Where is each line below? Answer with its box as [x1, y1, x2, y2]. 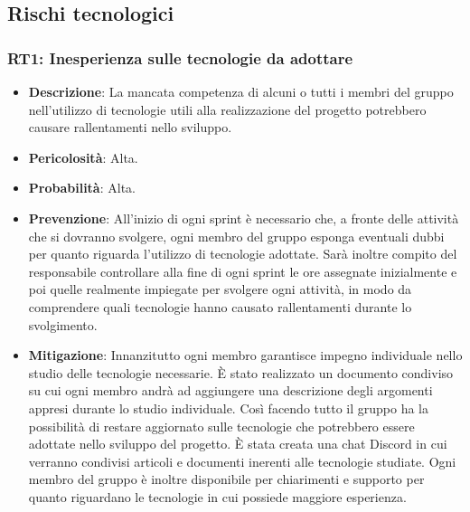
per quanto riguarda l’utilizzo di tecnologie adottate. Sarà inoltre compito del [28, 244, 457, 263]
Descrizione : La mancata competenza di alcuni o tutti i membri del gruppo [28, 82, 454, 100]
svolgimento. [28, 315, 98, 334]
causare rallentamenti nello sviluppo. [28, 118, 232, 137]
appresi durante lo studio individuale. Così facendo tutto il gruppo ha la [28, 398, 428, 417]
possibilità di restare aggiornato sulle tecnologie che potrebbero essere [28, 416, 415, 435]
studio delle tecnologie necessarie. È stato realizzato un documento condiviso [28, 363, 454, 382]
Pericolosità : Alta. [28, 147, 138, 166]
